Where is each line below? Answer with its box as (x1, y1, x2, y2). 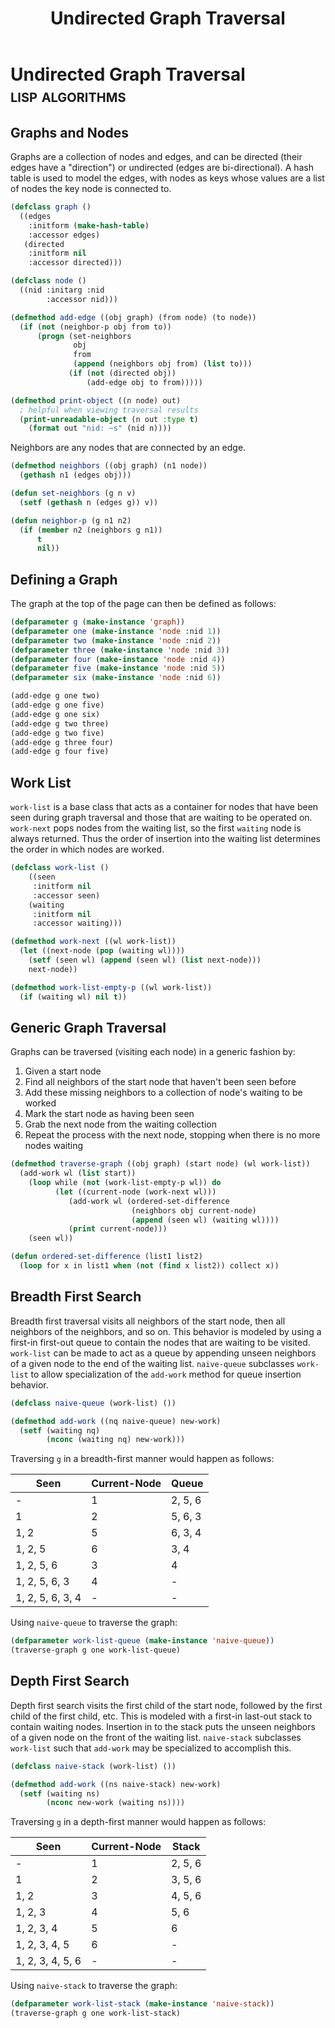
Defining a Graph (10, 571, 118, 588)
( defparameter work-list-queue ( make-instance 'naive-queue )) (10, 1636, 275, 1646)
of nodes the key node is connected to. (10, 183, 172, 194)
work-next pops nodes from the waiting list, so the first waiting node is (10, 822, 302, 834)
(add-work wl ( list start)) (19, 1168, 137, 1179)
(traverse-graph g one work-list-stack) (10, 2008, 182, 2019)
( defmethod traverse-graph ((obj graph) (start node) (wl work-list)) (10, 1159, 311, 1169)
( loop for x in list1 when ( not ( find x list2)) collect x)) (19, 1261, 280, 1271)
